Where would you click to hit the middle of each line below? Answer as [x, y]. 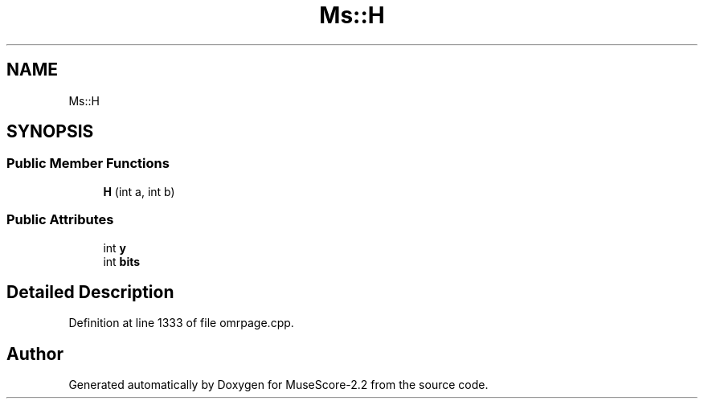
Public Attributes [60, 220]
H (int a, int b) [139, 191]
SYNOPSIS [50, 132]
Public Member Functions [88, 164]
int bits [122, 261]
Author [35, 354]
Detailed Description [90, 292]
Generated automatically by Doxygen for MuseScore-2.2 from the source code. [278, 385]
